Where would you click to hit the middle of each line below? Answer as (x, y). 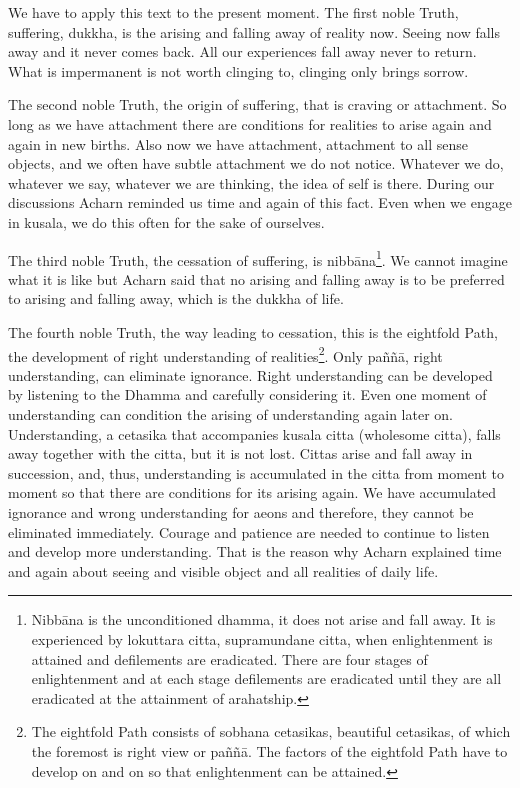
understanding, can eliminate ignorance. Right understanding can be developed (250, 374)
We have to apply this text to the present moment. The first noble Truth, (233, 12)
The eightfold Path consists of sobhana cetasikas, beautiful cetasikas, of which (271, 731)
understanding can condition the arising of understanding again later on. (230, 414)
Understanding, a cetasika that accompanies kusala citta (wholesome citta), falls (254, 433)
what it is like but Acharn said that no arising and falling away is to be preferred (256, 278)
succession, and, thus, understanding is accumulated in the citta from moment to (256, 472)
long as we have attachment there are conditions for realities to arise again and (250, 123)
